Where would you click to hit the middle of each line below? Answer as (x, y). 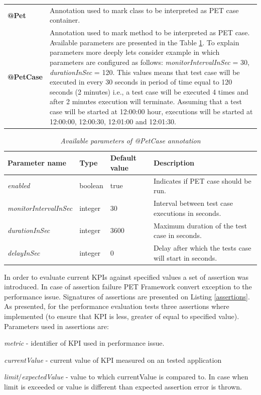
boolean (91, 185)
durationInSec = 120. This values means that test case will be (145, 72)
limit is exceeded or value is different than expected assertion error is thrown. (123, 386)
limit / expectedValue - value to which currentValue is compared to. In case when (126, 377)
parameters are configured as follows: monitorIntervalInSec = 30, (149, 62)
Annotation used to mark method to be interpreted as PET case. (150, 32)
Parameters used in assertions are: (56, 326)
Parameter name (37, 163)
